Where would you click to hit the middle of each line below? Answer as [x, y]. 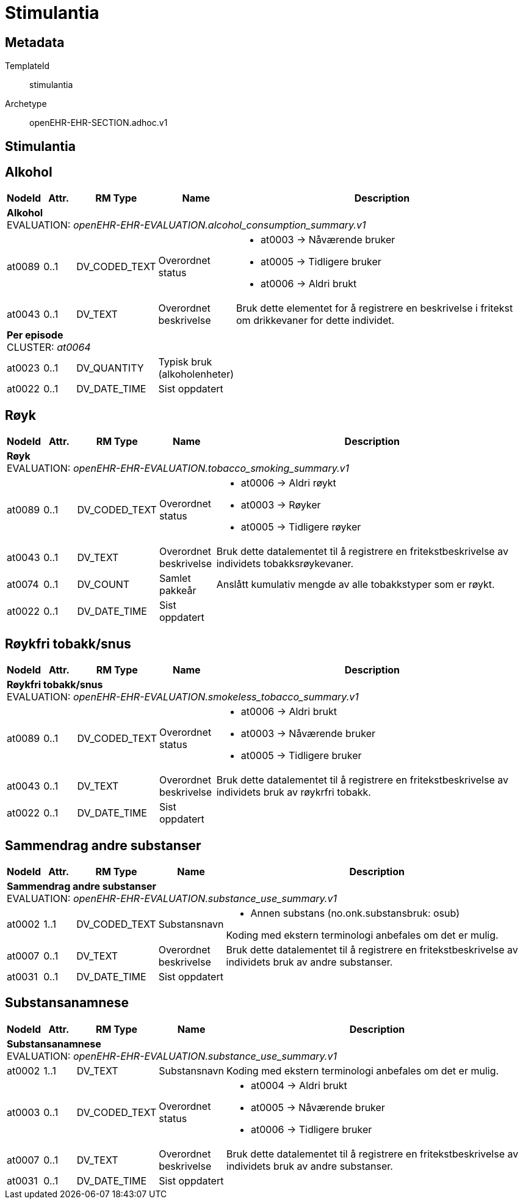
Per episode [35, 335]
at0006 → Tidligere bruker [312, 1129]
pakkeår [178, 591]
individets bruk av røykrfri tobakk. [294, 792]
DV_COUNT [103, 585]
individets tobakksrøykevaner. [285, 564]
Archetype [26, 104]
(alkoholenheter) [196, 374]
